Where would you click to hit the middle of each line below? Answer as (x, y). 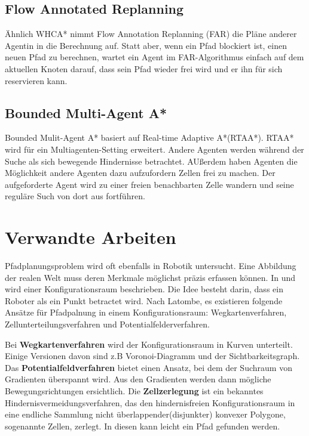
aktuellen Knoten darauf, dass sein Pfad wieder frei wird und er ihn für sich (144, 68)
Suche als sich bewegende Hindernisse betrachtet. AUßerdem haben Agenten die (151, 161)
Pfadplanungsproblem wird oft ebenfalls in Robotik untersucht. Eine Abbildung (151, 266)
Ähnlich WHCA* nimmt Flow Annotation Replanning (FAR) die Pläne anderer (151, 34)
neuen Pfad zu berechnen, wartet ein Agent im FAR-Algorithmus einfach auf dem (154, 57)
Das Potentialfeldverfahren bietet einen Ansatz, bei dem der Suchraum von (149, 367)
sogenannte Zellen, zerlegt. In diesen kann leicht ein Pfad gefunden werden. (143, 426)
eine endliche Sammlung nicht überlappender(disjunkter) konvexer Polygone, (145, 414)
